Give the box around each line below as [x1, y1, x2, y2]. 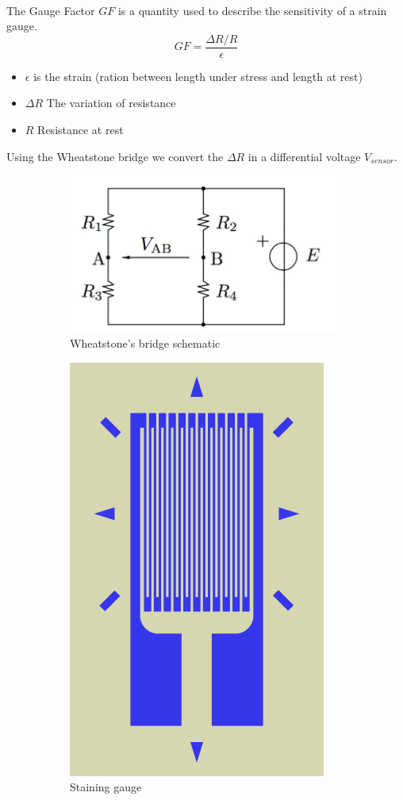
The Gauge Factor [6, 2, 95, 18]
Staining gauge [70, 779, 142, 795]
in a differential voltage [248, 148, 361, 164]
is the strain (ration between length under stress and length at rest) [33, 67, 363, 84]
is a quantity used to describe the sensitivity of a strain [117, 2, 387, 18]
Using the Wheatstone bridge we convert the [6, 148, 224, 164]
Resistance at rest [37, 121, 124, 138]
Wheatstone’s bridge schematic [70, 335, 221, 352]
